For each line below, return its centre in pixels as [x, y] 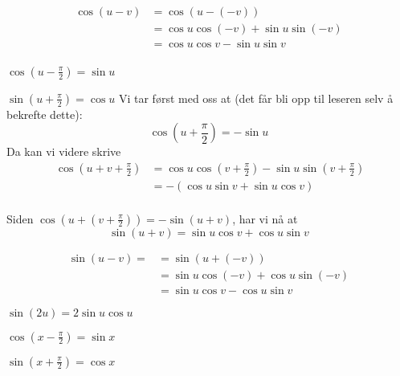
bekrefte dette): [45, 114]
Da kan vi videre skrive [64, 151]
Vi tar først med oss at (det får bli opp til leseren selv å [256, 98]
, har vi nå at [265, 218]
